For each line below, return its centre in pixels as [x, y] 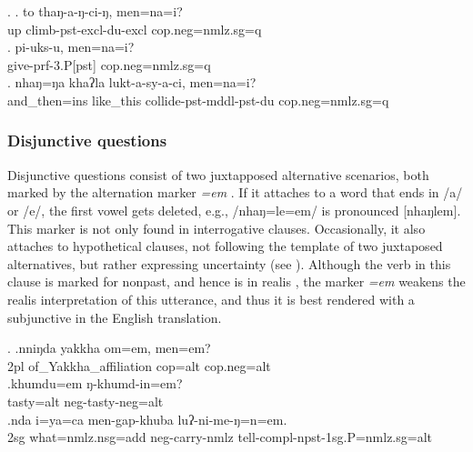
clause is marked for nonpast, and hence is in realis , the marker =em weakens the [236, 281]
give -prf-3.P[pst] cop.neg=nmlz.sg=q [109, 64]
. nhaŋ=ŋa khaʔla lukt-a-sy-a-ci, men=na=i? [132, 82]
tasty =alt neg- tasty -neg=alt [86, 401]
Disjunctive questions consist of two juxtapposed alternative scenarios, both [218, 174]
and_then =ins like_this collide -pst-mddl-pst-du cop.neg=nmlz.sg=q [198, 100]
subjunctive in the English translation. [115, 317]
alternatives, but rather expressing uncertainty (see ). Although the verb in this [229, 263]
